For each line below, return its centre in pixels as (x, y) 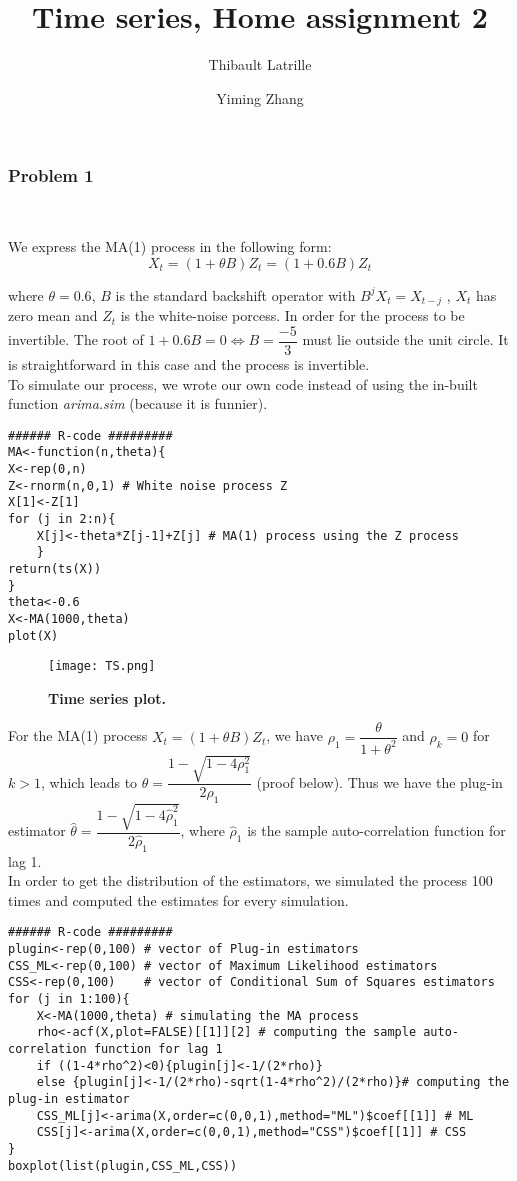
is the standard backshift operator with (235, 294)
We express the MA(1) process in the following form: (170, 246)
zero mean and (53, 315)
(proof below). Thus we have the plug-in (379, 781)
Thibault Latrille (260, 64)
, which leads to (89, 781)
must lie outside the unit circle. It (405, 339)
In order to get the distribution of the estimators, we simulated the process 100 (250, 880)
